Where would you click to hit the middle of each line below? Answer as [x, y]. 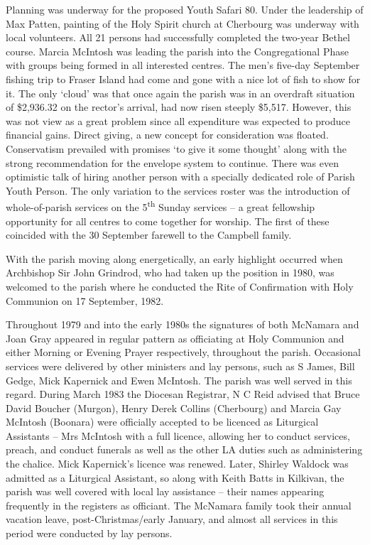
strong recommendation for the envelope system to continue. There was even [173, 162]
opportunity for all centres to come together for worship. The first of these [168, 221]
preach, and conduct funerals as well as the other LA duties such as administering [184, 449]
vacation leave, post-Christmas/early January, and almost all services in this [172, 519]
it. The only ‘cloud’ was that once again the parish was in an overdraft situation [180, 93]
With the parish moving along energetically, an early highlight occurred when [174, 258]
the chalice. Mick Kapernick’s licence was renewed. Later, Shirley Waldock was [177, 464]
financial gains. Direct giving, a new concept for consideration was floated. [167, 135]
